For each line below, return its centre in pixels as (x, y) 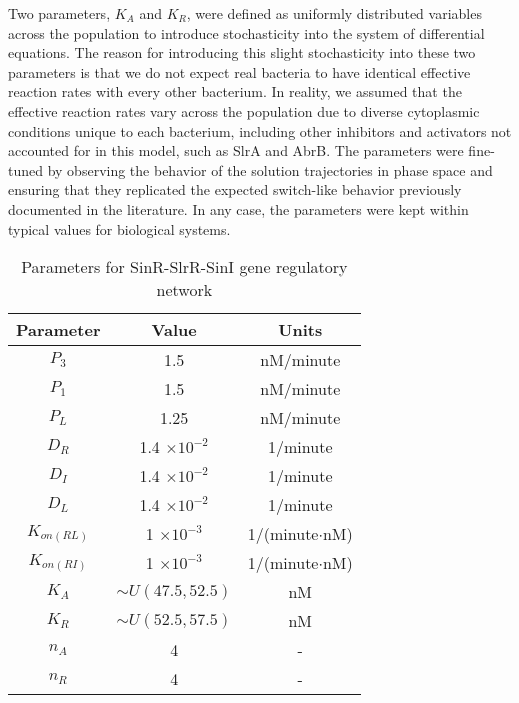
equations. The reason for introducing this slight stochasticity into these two (242, 52)
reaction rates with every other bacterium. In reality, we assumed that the (235, 91)
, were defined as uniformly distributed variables (334, 13)
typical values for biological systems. (119, 228)
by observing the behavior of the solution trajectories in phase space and (270, 169)
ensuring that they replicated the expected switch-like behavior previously (235, 189)
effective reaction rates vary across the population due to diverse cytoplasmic (244, 110)
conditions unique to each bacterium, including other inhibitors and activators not (260, 130)
